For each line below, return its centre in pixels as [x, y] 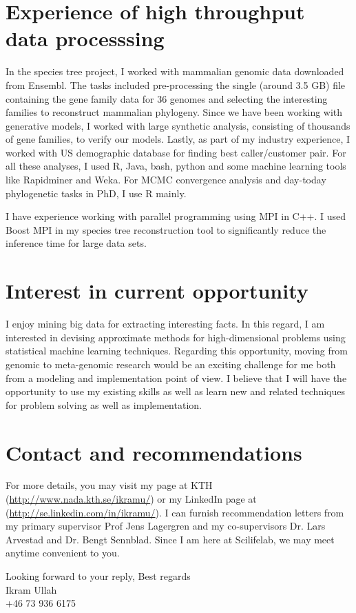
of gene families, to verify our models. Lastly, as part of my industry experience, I [178, 139]
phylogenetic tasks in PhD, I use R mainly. [96, 193]
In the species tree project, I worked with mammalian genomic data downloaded [175, 71]
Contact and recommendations [154, 452]
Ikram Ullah [31, 589]
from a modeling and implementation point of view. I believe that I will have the [176, 378]
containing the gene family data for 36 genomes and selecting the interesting [167, 98]
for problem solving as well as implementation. [104, 404]
